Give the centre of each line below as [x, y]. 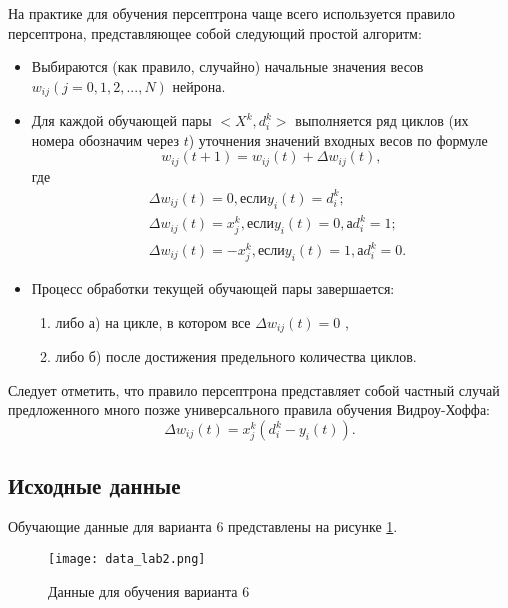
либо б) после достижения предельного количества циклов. [236, 356]
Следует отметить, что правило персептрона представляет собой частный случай [254, 389]
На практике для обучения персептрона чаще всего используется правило [231, 13]
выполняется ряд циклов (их [382, 120]
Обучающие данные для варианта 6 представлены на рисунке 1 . [203, 526]
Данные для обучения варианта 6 [149, 590]
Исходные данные [94, 484]
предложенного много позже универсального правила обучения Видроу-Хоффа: [249, 409]
